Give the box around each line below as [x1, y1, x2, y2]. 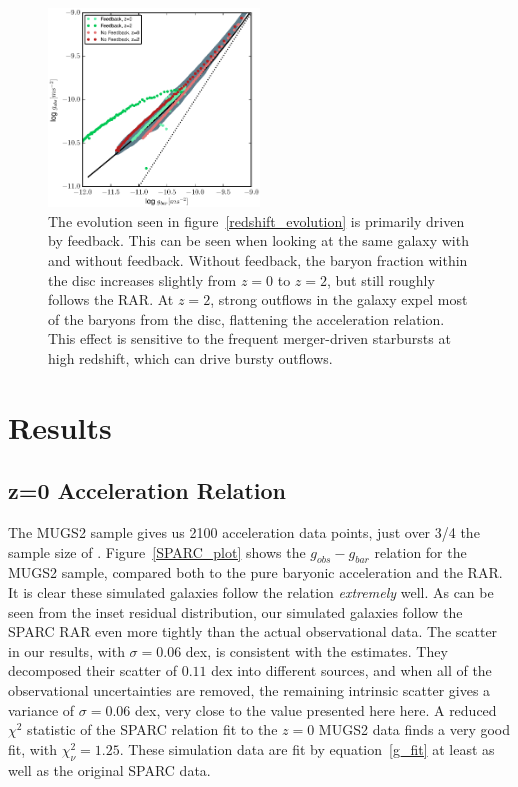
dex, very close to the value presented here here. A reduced [135, 699, 497, 720]
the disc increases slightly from [48, 269, 237, 290]
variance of [8, 699, 75, 720]
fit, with [8, 738, 58, 759]
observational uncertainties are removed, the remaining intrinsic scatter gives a [8, 680, 491, 701]
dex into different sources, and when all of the [211, 660, 492, 681]
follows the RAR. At [48, 289, 174, 310]
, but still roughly [327, 269, 435, 290]
